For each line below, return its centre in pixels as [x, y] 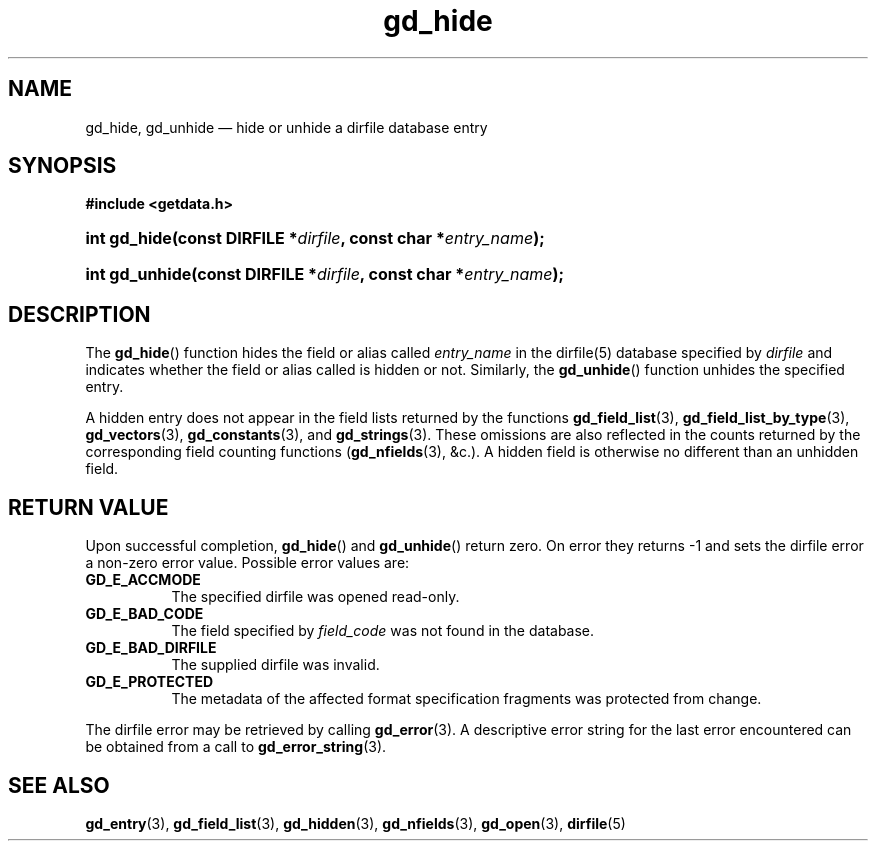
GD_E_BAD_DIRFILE [151, 648]
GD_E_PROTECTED [149, 682]
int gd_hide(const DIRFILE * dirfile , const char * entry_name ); [315, 238]
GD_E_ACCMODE [143, 580]
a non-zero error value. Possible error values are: [247, 563]
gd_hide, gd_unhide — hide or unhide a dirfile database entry [286, 127]
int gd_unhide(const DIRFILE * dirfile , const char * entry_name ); [325, 274]
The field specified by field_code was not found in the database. [383, 631]
